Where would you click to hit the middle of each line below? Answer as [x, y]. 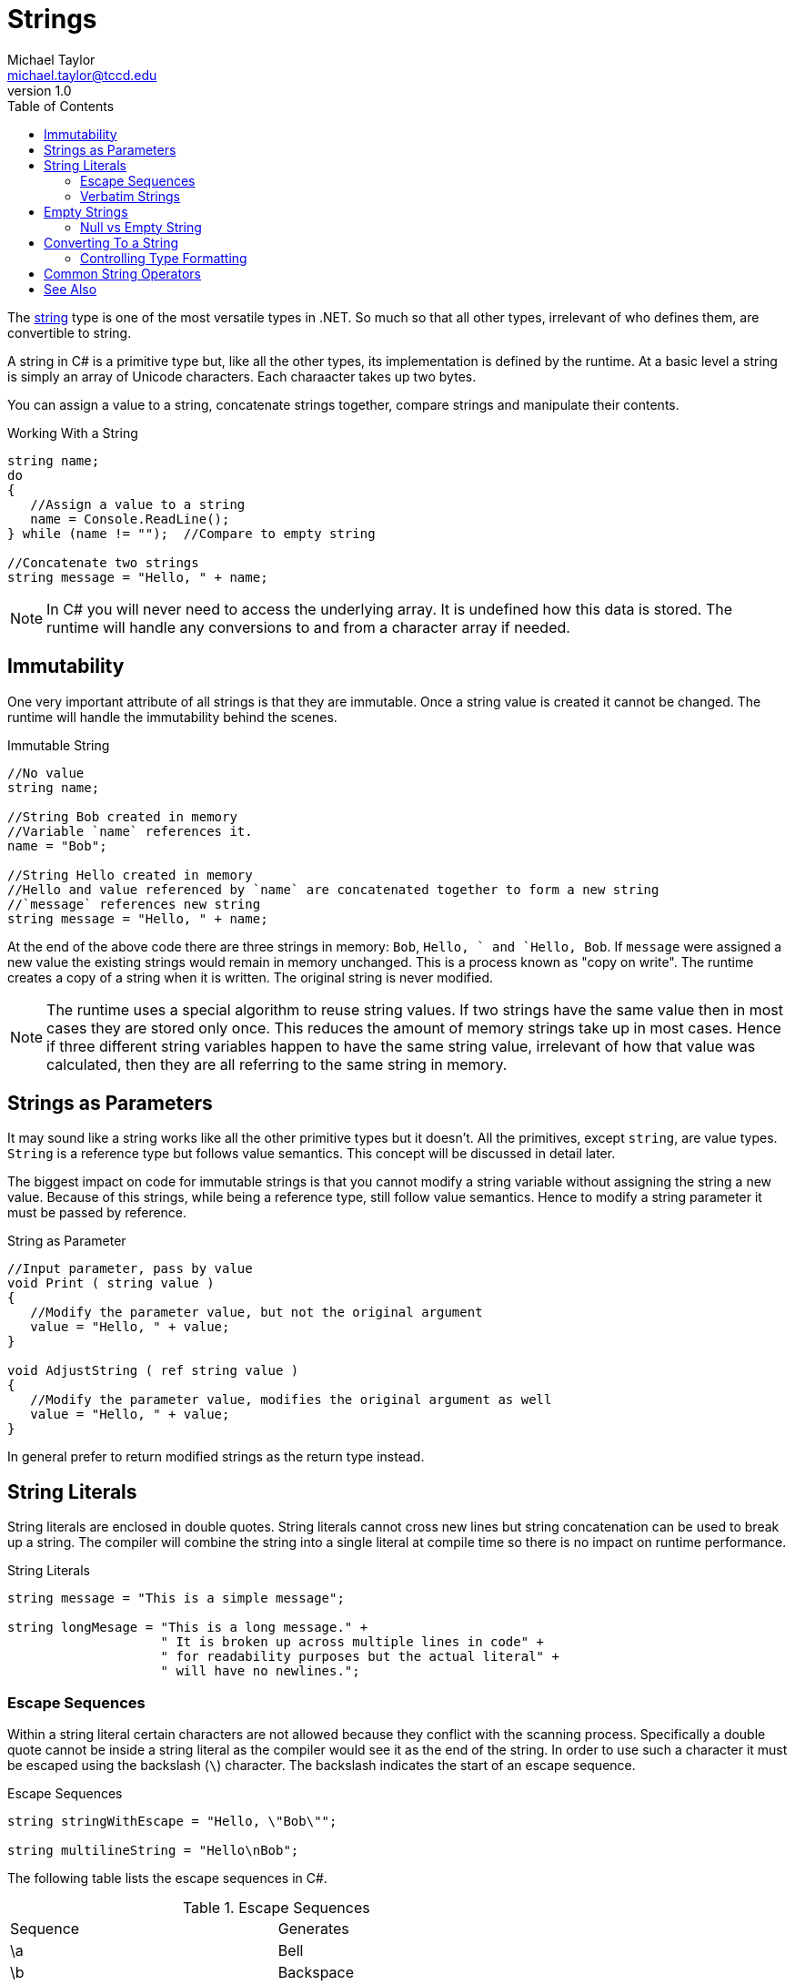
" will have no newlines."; [260, 1671]
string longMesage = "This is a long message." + [188, 1628]
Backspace [316, 1973]
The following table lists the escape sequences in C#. [167, 1878]
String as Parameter [67, 1241]
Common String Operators [122, 273]
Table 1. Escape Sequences [276, 1908]
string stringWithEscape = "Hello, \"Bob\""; [172, 1822]
